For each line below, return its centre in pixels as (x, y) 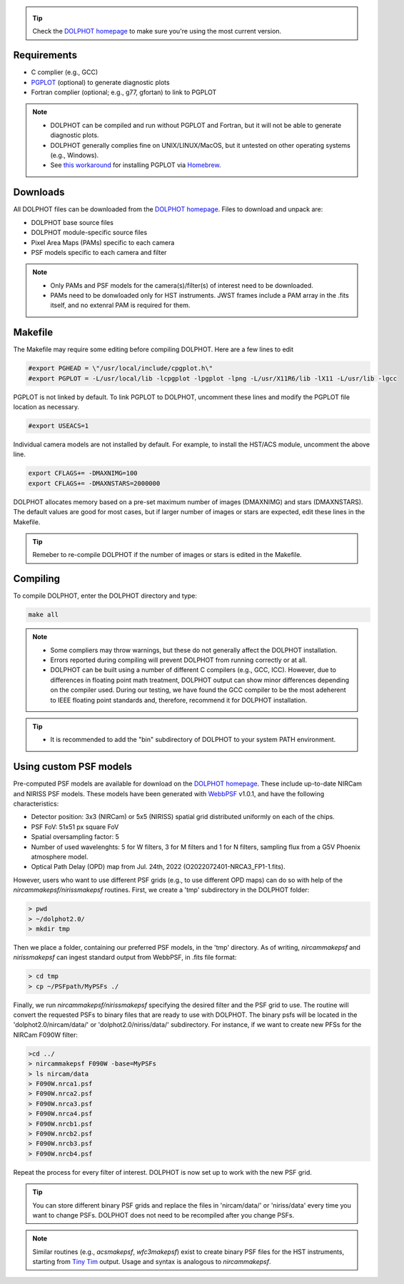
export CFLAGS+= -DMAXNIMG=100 (83, 473)
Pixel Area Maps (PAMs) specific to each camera (103, 242)
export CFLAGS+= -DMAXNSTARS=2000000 (94, 483)
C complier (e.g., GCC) (65, 72)
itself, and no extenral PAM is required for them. (120, 305)
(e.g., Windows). (75, 155)
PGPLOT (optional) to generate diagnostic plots (101, 82)
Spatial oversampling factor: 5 (75, 837)
